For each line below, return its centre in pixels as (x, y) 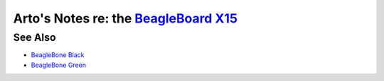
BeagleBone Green (59, 65)
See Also (34, 37)
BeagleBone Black (58, 55)
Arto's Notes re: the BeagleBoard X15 (126, 18)
